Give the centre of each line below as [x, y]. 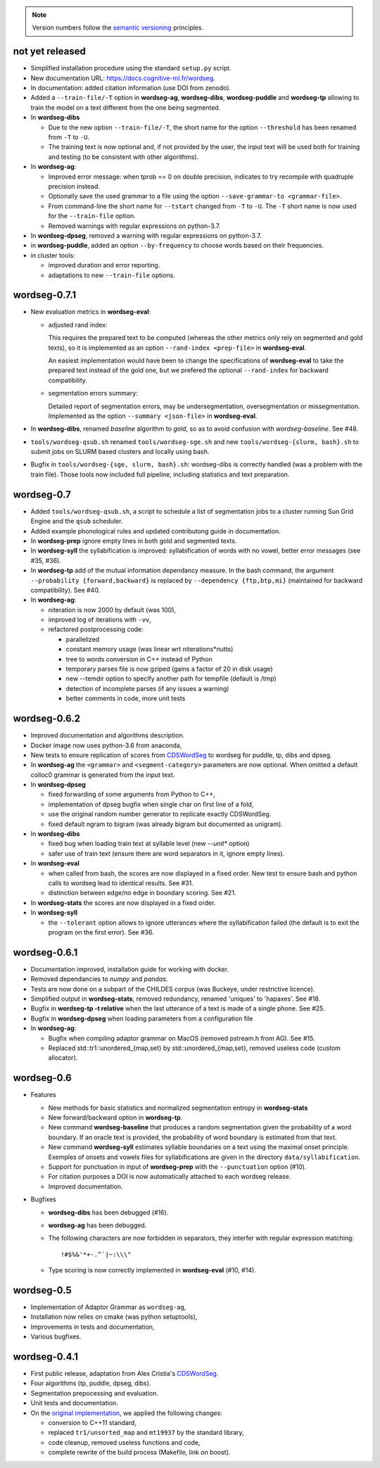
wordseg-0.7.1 [45, 295]
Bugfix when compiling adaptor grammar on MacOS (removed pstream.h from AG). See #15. [182, 1038]
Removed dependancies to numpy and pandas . [99, 979]
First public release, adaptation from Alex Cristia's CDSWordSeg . [125, 1374]
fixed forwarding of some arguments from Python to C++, [132, 795]
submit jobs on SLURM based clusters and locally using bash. [120, 452]
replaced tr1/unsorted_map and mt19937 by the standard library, [146, 1433]
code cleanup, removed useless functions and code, [124, 1442]
